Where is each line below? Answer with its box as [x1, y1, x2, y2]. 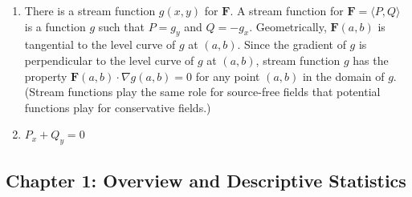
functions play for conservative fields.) [24, 98, 211, 115]
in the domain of [302, 67, 385, 84]
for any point [195, 67, 260, 84]
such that [98, 18, 145, 34]
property [24, 67, 67, 84]
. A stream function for [230, 2, 344, 18]
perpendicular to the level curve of [24, 51, 194, 68]
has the [353, 51, 389, 68]
